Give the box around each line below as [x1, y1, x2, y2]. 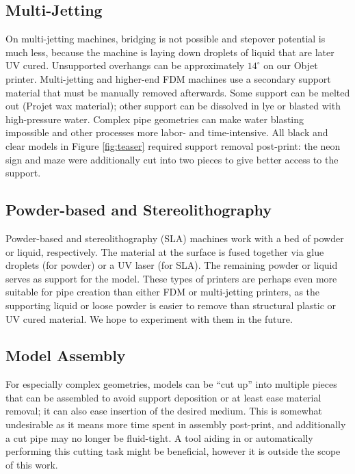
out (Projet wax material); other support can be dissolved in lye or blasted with [5, 98, 341, 113]
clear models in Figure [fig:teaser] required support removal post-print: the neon [5, 138, 341, 153]
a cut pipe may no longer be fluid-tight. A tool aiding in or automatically [5, 430, 313, 445]
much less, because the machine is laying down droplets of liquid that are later [5, 44, 334, 59]
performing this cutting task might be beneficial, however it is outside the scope [5, 444, 341, 458]
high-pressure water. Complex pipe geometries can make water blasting [5, 111, 304, 126]
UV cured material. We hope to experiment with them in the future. [5, 311, 293, 326]
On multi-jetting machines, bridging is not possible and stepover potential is [5, 31, 326, 46]
